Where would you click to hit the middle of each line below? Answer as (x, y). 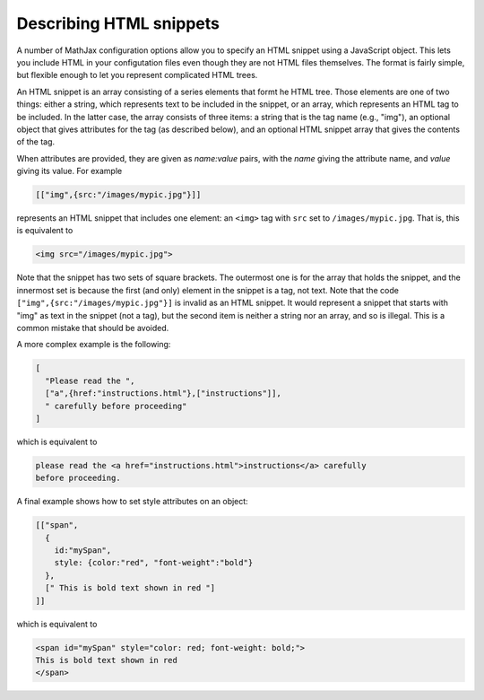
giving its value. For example (69, 171)
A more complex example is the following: (94, 345)
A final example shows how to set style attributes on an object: (132, 502)
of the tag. (36, 142)
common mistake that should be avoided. (93, 328)
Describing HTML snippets (118, 23)
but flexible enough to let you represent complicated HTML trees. (137, 75)
